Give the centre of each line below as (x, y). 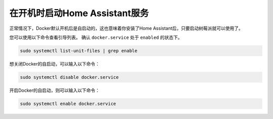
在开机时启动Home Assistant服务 (79, 13)
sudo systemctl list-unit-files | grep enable (79, 51)
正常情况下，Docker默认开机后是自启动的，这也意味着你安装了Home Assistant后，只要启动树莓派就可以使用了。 (126, 28)
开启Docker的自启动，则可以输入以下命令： (55, 90)
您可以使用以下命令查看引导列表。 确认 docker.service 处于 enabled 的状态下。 (96, 37)
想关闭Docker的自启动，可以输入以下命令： (55, 64)
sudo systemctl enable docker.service (68, 104)
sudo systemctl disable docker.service (69, 77)
